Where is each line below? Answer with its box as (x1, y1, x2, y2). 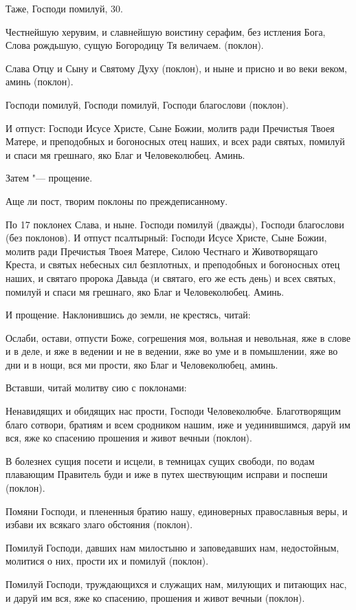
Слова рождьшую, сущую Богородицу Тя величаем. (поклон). (5, 38, 264, 52)
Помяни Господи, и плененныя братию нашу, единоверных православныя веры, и (5, 503, 348, 518)
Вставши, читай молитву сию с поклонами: (5, 380, 187, 395)
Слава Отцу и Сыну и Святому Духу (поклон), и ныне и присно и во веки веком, (5, 61, 347, 75)
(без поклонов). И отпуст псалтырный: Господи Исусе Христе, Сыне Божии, (5, 230, 327, 245)
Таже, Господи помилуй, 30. (5, 1, 123, 15)
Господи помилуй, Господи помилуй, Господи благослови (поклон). (5, 97, 289, 111)
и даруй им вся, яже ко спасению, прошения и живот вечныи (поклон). (5, 590, 305, 604)
